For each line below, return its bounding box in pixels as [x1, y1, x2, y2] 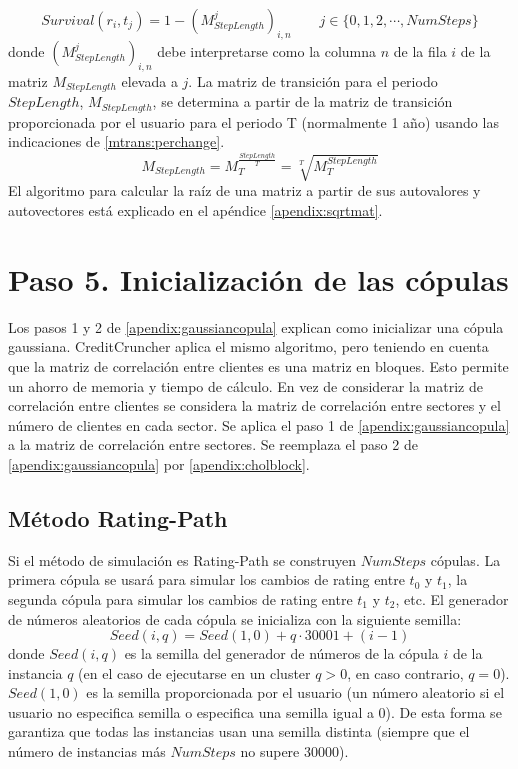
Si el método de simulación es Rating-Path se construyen [8, 549, 356, 570]
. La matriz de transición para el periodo [188, 70, 438, 91]
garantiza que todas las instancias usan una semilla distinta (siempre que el [8, 721, 470, 742]
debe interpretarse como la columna [157, 40, 377, 61]
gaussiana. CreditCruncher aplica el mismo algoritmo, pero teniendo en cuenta [8, 336, 489, 357]
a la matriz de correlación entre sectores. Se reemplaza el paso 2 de [8, 434, 418, 455]
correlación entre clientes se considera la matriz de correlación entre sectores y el [8, 395, 501, 416]
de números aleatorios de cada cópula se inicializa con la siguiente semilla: [8, 608, 462, 629]
